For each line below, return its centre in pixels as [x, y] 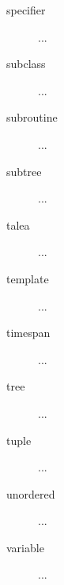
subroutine [32, 117]
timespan [28, 333]
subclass [26, 64]
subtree [24, 171]
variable [25, 547]
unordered [31, 493]
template [28, 278]
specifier [26, 10]
